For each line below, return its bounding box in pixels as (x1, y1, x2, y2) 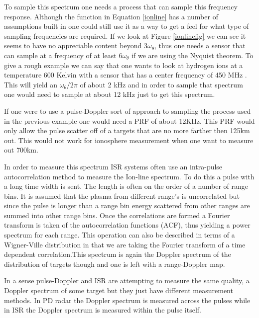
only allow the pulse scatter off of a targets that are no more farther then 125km (4, 125, 250, 136)
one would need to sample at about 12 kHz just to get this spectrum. (4, 89, 215, 99)
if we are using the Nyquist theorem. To (131, 50, 254, 60)
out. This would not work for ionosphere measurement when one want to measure (4, 135, 254, 145)
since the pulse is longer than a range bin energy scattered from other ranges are (4, 200, 250, 211)
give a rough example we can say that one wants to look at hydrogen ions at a (4, 60, 243, 70)
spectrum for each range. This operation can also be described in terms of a (4, 230, 235, 240)
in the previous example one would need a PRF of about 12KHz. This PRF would (4, 115, 255, 126)
